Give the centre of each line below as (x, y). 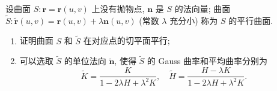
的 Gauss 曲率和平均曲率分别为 (207, 61)
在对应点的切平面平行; (126, 40)
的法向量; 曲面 (202, 8)
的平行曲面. (251, 20)
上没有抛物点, (118, 8)
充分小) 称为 (194, 20)
